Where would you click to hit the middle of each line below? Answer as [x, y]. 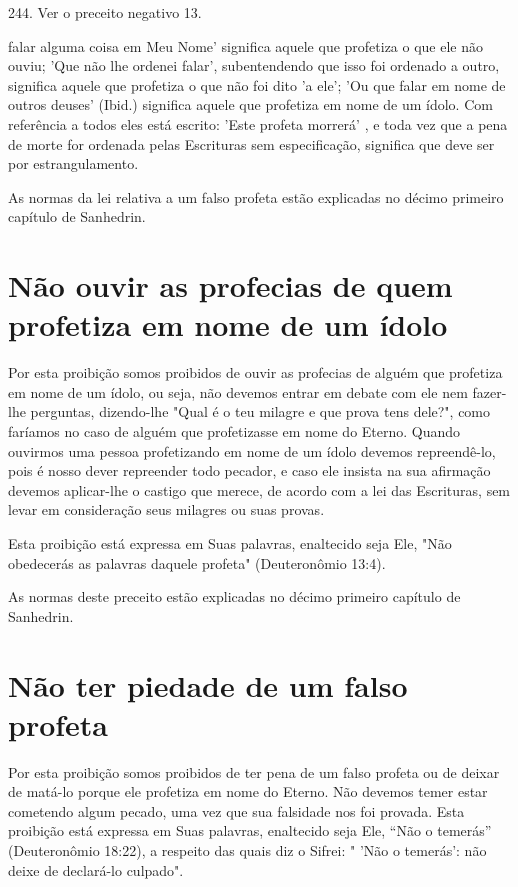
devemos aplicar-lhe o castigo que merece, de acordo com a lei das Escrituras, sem [259, 489]
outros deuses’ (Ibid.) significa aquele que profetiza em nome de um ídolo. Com [250, 104]
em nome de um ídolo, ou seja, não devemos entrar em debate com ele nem [238, 391]
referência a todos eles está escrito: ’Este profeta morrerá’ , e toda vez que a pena [258, 123]
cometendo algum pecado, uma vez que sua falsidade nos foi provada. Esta [236, 810]
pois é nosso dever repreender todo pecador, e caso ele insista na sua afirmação [249, 470]
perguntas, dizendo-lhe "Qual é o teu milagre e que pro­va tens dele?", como [260, 411]
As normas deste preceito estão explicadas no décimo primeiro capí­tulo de [234, 596]
